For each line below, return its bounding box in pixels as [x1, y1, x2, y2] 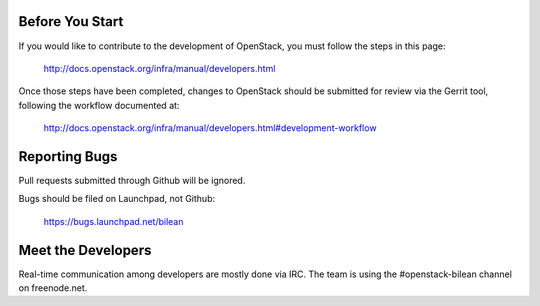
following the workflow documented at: [18, 99, 180, 111]
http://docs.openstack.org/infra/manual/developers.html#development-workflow [43, 122, 377, 134]
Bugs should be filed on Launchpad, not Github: [18, 193, 215, 205]
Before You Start [18, 13, 124, 30]
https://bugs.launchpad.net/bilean [43, 215, 184, 227]
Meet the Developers [18, 241, 152, 259]
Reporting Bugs [18, 148, 118, 165]
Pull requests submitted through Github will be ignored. [18, 174, 246, 186]
